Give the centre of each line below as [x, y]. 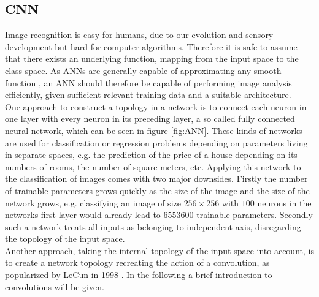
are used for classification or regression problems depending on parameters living [156, 142]
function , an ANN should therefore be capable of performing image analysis [148, 82]
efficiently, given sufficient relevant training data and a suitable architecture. [148, 95]
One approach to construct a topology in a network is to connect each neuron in [156, 106]
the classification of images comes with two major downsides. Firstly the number [156, 179]
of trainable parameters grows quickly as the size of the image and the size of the [157, 190]
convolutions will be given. [55, 286]
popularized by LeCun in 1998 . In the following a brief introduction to [139, 275]
